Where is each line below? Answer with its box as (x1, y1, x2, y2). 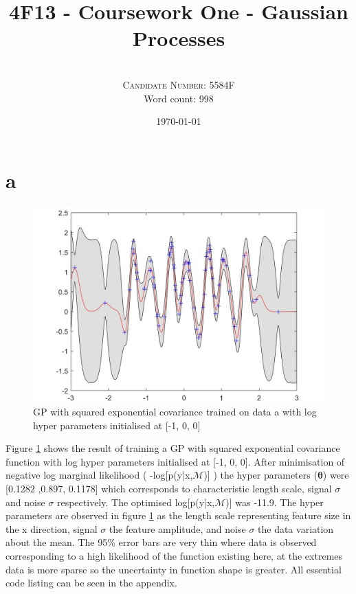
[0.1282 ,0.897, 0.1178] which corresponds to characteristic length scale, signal (5, 481, 332, 496)
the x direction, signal (5, 521, 98, 536)
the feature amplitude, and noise (109, 521, 246, 536)
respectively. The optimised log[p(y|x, (56, 494, 215, 509)
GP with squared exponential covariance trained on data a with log (33, 404, 317, 419)
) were (322, 468, 349, 482)
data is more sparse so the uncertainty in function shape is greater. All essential (5, 562, 342, 576)
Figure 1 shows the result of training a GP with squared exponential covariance (5, 441, 340, 455)
